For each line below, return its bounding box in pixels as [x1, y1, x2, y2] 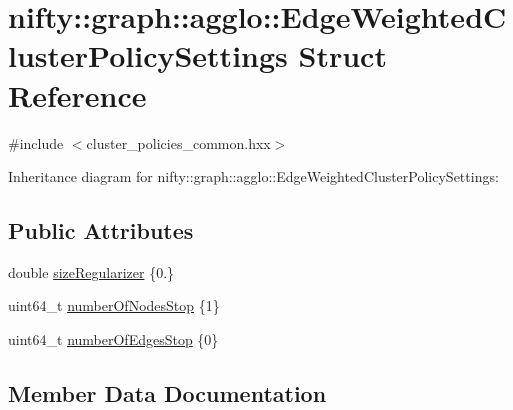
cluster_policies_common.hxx [86, 132, 271, 153]
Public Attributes [8, 215, 194, 246]
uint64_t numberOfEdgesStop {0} [8, 329, 219, 350]
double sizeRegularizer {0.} [8, 261, 175, 282]
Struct [298, 35, 387, 76]
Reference [8, 74, 147, 115]
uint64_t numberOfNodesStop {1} [8, 295, 220, 316]
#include [8, 132, 64, 153]
